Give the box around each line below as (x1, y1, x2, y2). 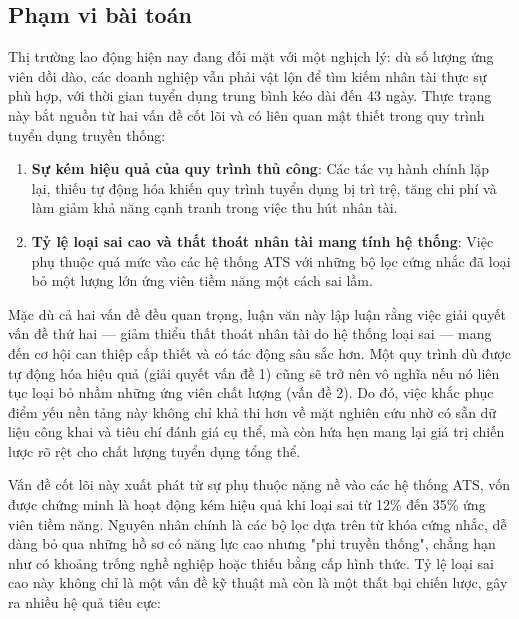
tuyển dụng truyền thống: (8, 124, 166, 145)
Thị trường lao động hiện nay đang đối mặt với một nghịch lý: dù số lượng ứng (8, 46, 494, 67)
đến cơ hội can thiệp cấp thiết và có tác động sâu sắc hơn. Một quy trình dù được (8, 342, 512, 363)
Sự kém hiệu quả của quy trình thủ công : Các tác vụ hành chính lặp (31, 158, 490, 179)
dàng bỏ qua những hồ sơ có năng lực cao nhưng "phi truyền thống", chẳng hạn (8, 533, 496, 554)
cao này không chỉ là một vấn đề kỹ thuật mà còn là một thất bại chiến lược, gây (8, 572, 508, 593)
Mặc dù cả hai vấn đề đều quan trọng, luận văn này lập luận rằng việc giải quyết (8, 303, 506, 324)
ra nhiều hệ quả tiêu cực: (8, 592, 161, 613)
